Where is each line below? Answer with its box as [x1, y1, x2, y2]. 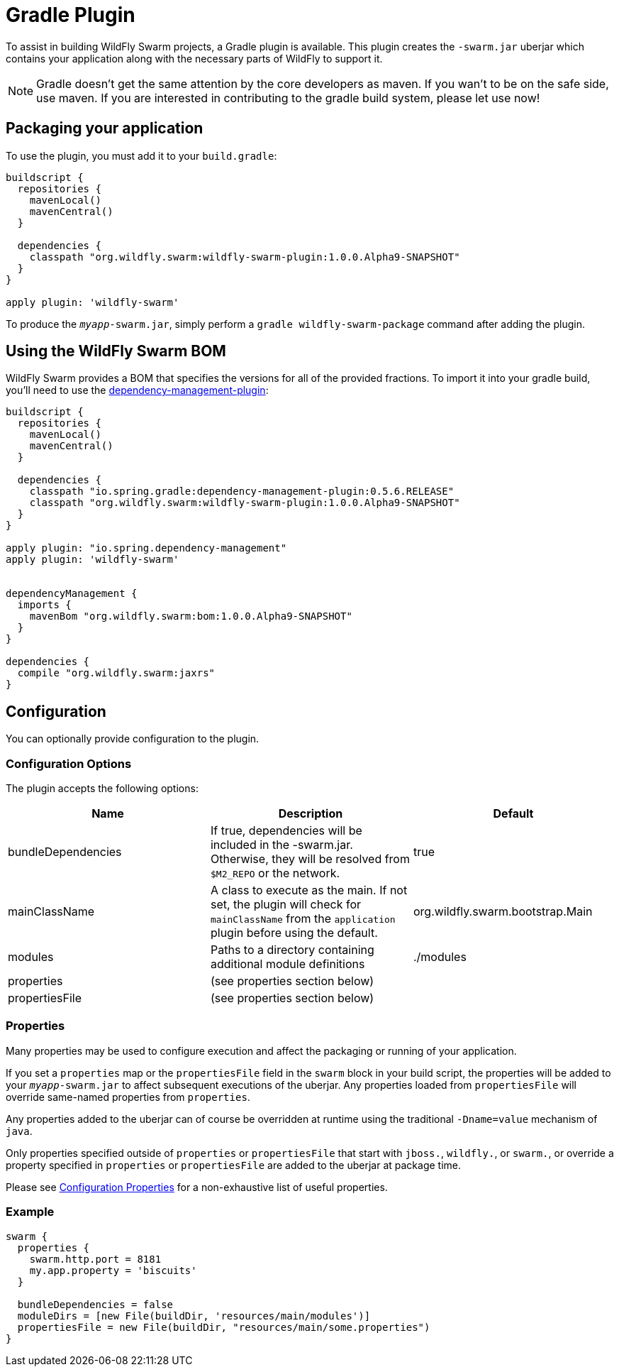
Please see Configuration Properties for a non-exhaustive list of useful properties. [6, 1180, 388, 1193]
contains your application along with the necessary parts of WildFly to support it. [6, 52, 383, 65]
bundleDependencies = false [17, 1298, 174, 1310]
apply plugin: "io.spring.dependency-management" [6, 542, 287, 554]
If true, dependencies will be [210, 823, 362, 838]
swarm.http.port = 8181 [29, 1253, 162, 1265]
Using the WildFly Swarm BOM [6, 342, 226, 361]
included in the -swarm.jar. [210, 838, 353, 852]
